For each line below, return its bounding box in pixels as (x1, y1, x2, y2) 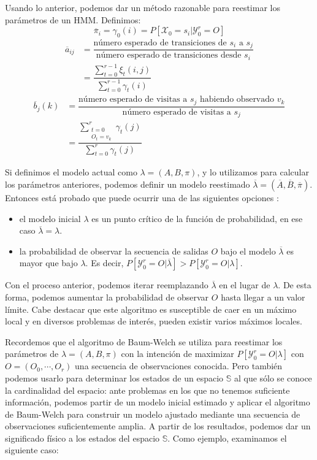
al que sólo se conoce (234, 371, 312, 384)
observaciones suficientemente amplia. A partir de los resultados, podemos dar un (5, 420, 311, 432)
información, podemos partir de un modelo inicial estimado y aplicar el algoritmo (5, 396, 310, 408)
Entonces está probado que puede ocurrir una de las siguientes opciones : (5, 191, 279, 204)
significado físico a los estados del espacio (5, 431, 160, 444)
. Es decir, (85, 256, 124, 269)
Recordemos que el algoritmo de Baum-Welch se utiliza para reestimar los (5, 335, 283, 348)
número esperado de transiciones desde (96, 51, 242, 60)
